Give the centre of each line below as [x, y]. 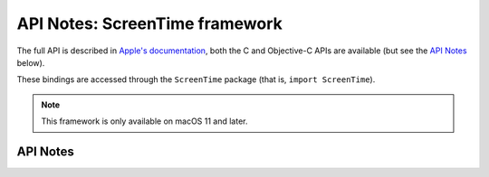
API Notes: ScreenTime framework [149, 23]
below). [31, 62]
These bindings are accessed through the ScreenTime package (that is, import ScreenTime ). [196, 79]
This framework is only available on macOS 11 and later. [144, 121]
